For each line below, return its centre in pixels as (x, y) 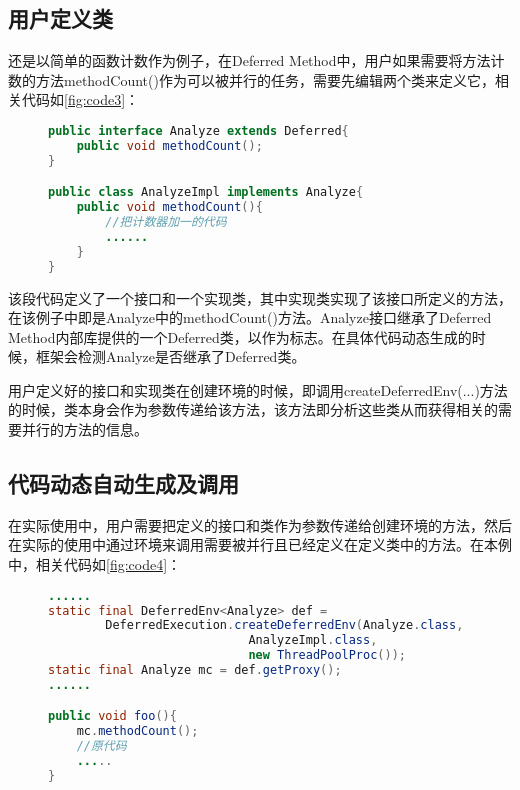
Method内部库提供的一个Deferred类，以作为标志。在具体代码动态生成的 (240, 336)
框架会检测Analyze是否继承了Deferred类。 (170, 356)
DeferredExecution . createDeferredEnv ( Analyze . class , (284, 625)
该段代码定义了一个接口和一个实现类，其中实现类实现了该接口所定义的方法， (260, 297)
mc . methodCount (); (137, 731)
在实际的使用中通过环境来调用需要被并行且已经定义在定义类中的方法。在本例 (260, 544)
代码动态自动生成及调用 (123, 483)
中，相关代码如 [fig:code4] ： (95, 564)
